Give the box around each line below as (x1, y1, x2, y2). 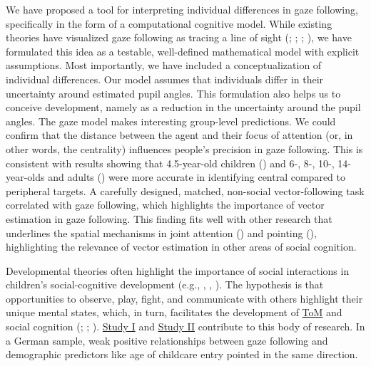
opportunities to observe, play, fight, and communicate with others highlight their (6, 291, 363, 305)
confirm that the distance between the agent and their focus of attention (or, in (6, 127, 353, 142)
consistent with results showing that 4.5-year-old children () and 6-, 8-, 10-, (6, 155, 335, 170)
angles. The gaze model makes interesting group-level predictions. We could (6, 113, 336, 128)
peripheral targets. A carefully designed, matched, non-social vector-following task (6, 183, 365, 198)
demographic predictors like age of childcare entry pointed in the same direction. (6, 347, 358, 362)
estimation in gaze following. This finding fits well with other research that (6, 211, 332, 226)
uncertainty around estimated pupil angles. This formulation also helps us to (6, 85, 341, 100)
